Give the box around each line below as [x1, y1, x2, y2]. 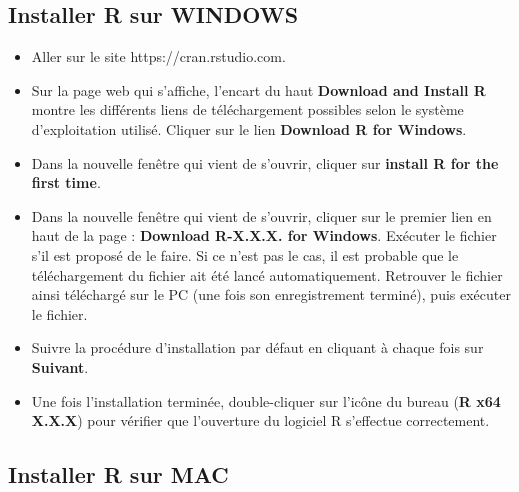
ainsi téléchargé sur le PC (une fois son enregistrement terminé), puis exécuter [31, 284, 511, 305]
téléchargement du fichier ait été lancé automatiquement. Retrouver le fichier [31, 264, 503, 285]
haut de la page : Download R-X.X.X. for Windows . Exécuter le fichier [31, 225, 497, 246]
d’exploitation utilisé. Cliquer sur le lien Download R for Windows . [31, 118, 467, 139]
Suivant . [31, 356, 89, 377]
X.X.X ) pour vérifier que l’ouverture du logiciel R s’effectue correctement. [31, 410, 490, 431]
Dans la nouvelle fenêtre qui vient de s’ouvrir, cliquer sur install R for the [31, 152, 499, 173]
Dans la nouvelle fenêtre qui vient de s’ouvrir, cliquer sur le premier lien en [31, 205, 492, 226]
